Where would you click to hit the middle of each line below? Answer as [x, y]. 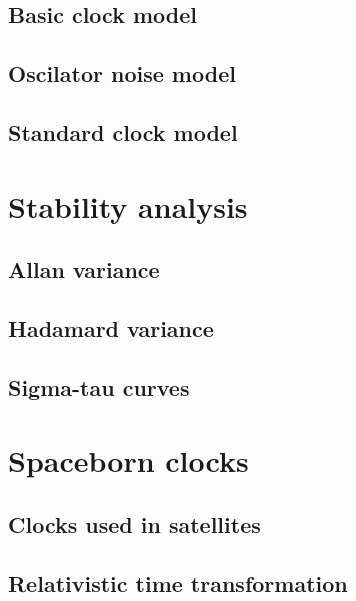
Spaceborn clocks [128, 460]
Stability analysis [128, 205]
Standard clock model [123, 131]
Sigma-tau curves [99, 386]
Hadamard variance [111, 327]
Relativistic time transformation [178, 582]
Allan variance [84, 269]
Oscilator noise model [122, 73]
